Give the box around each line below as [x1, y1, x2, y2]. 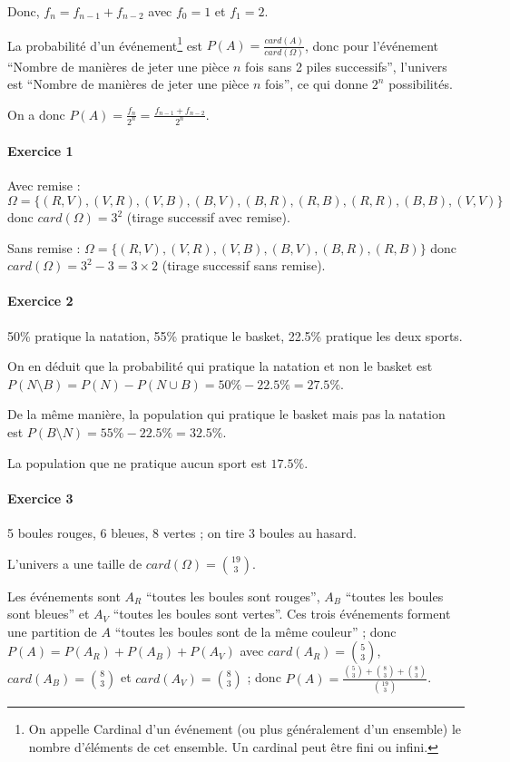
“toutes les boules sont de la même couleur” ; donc [114, 621, 397, 640]
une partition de [7, 621, 97, 640]
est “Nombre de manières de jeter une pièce [7, 74, 250, 93]
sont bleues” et [7, 604, 90, 623]
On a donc [7, 104, 65, 123]
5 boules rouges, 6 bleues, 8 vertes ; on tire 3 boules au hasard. [7, 523, 357, 542]
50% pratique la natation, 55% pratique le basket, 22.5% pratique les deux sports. [7, 326, 463, 345]
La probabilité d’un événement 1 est [7, 33, 202, 54]
